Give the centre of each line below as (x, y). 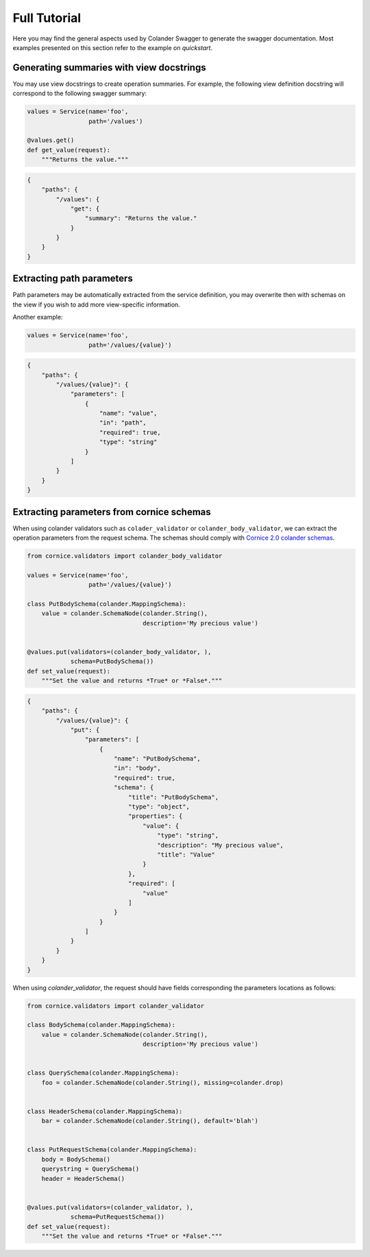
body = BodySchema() (76, 1159)
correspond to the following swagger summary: (80, 93)
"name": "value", (128, 414)
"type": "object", (159, 807)
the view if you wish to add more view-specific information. (97, 304)
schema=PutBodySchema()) (112, 661)
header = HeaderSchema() (83, 1178)
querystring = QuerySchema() (90, 1169)
